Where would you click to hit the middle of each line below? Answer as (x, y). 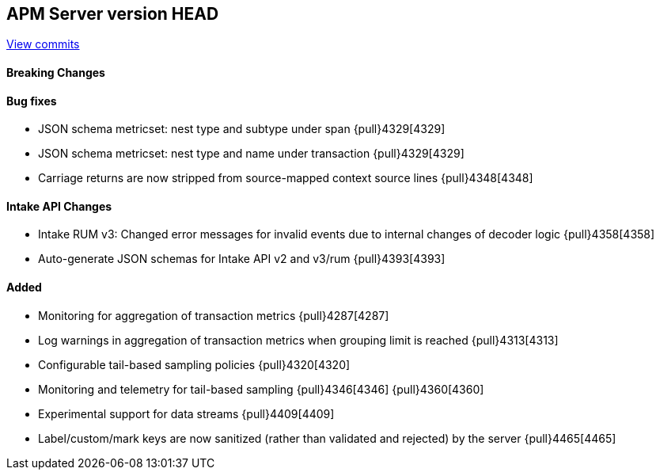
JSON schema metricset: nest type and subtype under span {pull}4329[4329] (242, 129)
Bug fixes (32, 101)
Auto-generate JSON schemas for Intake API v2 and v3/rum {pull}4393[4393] (242, 259)
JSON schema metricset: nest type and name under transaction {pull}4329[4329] (251, 154)
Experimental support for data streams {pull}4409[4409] (186, 413)
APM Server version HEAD (113, 14)
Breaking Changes (56, 73)
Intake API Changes (59, 206)
